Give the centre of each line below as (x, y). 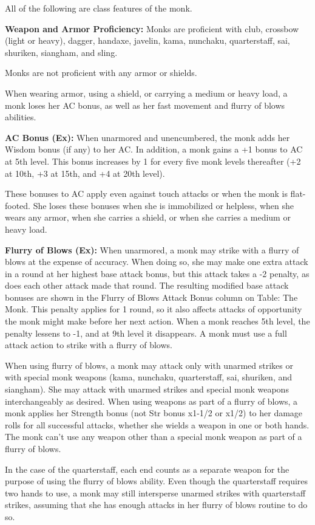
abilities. (21, 117)
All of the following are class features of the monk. (99, 8)
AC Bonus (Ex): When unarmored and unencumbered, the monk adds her (147, 137)
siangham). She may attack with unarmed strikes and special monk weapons (147, 389)
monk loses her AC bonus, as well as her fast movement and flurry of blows (145, 105)
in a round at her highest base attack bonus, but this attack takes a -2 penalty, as (157, 273)
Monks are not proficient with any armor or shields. (101, 73)
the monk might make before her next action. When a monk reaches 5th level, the (157, 321)
